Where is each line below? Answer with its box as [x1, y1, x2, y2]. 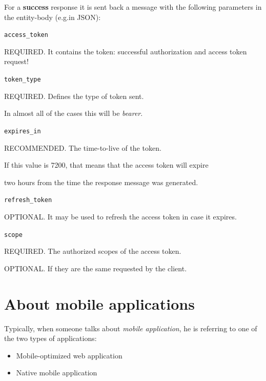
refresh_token [4, 196, 52, 204]
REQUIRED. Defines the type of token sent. [4, 90, 144, 101]
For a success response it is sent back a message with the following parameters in [4, 2, 262, 12]
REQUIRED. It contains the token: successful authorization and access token [4, 46, 247, 56]
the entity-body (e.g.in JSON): [4, 11, 101, 22]
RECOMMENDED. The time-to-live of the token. [4, 142, 161, 153]
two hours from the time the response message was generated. [4, 176, 198, 187]
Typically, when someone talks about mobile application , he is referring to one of [4, 323, 257, 333]
